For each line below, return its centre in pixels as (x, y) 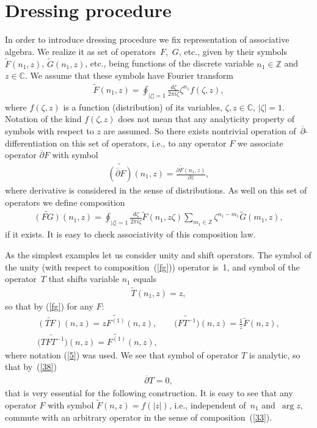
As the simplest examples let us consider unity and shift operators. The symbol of (158, 254)
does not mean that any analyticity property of (206, 119)
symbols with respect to (49, 131)
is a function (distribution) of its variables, (143, 107)
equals (145, 279)
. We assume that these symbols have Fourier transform (129, 75)
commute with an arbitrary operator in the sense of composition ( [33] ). (139, 417)
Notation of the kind (43, 119)
